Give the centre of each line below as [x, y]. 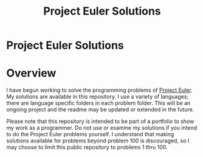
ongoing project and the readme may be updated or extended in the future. [100, 110]
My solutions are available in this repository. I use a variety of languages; [98, 97]
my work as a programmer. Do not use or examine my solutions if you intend [102, 128]
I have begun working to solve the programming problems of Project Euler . [99, 90]
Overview [31, 73]
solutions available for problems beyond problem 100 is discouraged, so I [98, 141]
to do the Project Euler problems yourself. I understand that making [90, 134]
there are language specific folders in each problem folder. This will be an [98, 103]
